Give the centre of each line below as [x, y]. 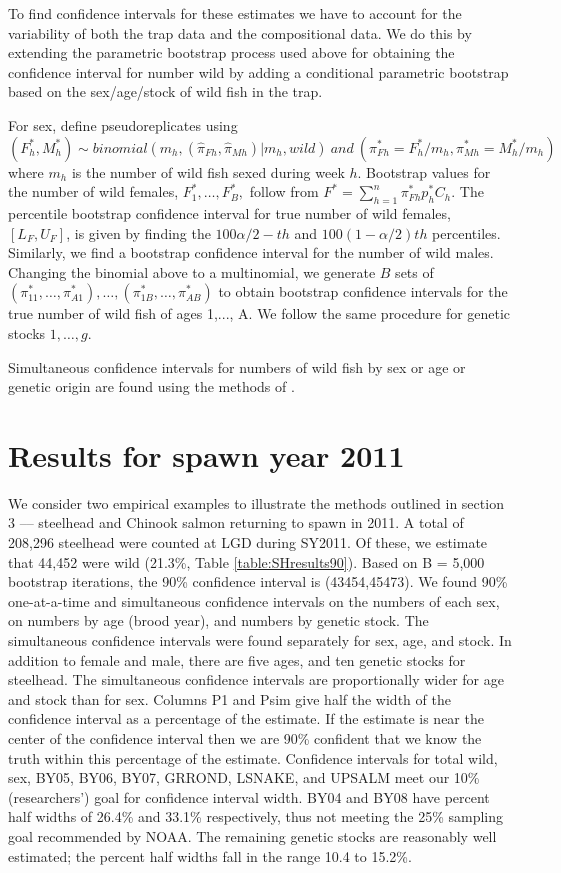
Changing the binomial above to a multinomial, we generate [192, 271]
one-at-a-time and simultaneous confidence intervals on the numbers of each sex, [254, 600]
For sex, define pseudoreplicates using [123, 124]
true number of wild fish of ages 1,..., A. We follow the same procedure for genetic [259, 313]
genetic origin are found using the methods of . [151, 386]
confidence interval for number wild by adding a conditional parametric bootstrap [258, 71]
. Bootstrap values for [424, 171]
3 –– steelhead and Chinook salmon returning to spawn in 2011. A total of [236, 522]
